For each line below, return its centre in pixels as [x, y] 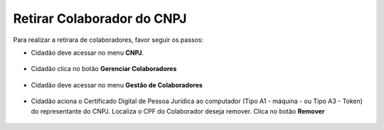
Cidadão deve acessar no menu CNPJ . [87, 53]
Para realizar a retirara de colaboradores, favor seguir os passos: [108, 40]
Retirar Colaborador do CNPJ [100, 18]
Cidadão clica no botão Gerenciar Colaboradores [104, 69]
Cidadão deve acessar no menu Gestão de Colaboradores [117, 85]
